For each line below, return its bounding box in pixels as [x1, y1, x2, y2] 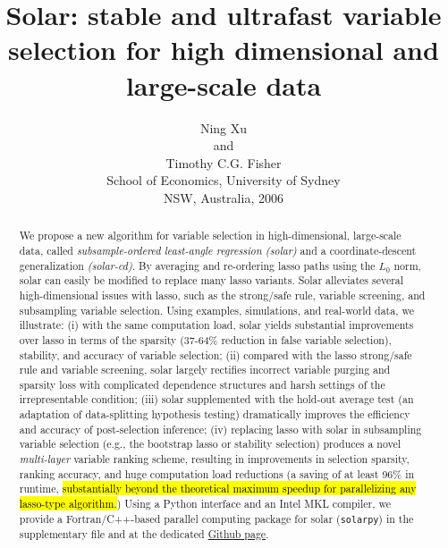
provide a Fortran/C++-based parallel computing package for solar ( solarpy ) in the [19, 510, 414, 526]
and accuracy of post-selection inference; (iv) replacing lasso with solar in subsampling [19, 421, 422, 436]
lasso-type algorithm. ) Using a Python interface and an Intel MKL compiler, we [19, 496, 391, 511]
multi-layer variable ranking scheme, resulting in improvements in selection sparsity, [19, 451, 410, 467]
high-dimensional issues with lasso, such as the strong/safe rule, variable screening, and [19, 287, 426, 302]
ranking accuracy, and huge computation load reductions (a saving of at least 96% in [19, 466, 415, 481]
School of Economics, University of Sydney [106, 171, 341, 190]
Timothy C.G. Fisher [165, 153, 282, 172]
